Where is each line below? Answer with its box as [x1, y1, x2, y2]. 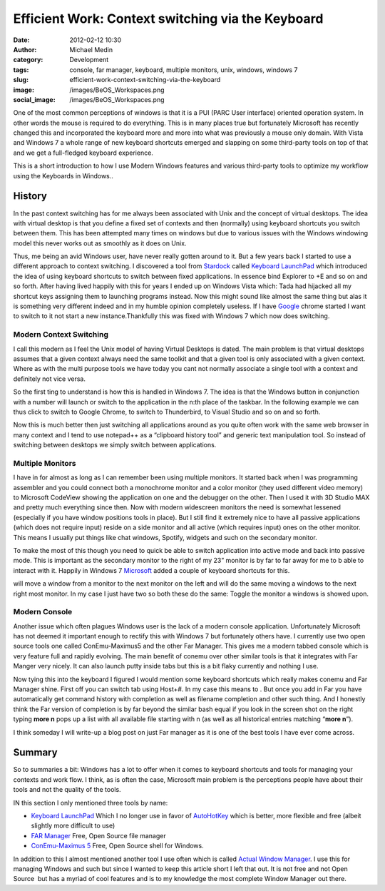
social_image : [13, 95, 56, 103]
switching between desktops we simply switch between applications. [13, 441, 217, 449]
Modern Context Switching [13, 330, 108, 340]
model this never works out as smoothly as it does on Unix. [13, 239, 187, 248]
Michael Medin [69, 45, 113, 54]
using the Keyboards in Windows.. [13, 171, 114, 180]
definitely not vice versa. [13, 375, 86, 383]
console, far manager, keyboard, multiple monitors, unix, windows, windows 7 [69, 65, 298, 74]
